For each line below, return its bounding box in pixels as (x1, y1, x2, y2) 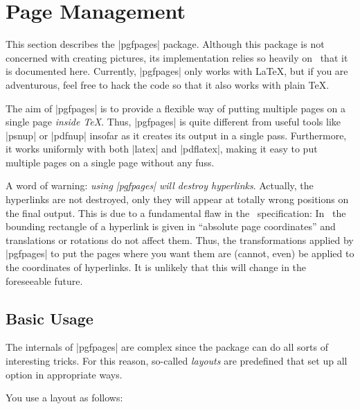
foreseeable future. (6, 273, 83, 288)
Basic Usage (6, 307, 93, 329)
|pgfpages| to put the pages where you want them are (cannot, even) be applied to (6, 246, 354, 261)
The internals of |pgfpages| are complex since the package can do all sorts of (6, 340, 328, 354)
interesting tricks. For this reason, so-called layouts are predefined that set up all (6, 354, 348, 368)
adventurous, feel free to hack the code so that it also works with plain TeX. (6, 77, 330, 92)
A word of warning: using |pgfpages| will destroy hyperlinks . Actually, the (6, 178, 314, 193)
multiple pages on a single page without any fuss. (6, 155, 215, 169)
